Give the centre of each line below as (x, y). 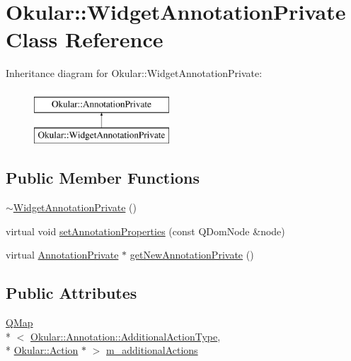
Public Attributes (71, 293)
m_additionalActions (152, 350)
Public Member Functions (103, 178)
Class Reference (85, 39)
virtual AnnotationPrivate (62, 255)
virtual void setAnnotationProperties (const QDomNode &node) (145, 231)
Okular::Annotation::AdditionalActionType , (126, 336)
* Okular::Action (42, 350)
